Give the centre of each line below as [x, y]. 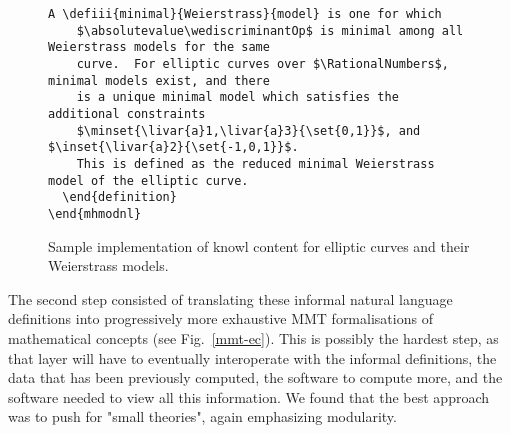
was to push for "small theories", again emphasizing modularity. [202, 416]
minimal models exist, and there [159, 80]
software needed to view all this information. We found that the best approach [249, 396]
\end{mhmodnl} [95, 213]
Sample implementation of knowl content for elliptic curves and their [259, 245]
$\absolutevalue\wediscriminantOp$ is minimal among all [270, 30]
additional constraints [127, 113]
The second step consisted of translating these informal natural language [230, 298]
